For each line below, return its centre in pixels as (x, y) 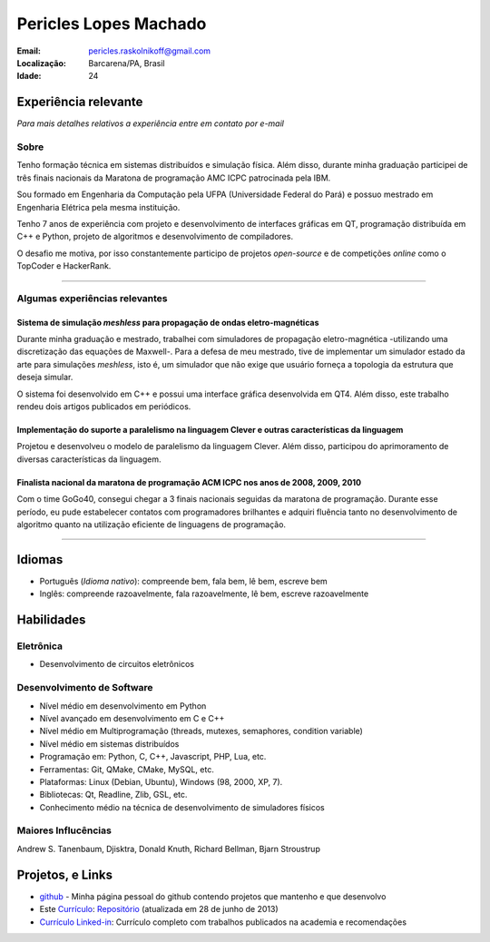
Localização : (42, 63)
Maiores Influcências (64, 830)
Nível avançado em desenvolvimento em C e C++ (132, 718)
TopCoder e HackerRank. (64, 266)
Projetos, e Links (65, 874)
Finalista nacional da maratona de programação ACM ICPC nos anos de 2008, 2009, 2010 (189, 482)
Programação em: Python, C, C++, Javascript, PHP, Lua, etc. (153, 757)
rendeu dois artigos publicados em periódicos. (104, 407)
